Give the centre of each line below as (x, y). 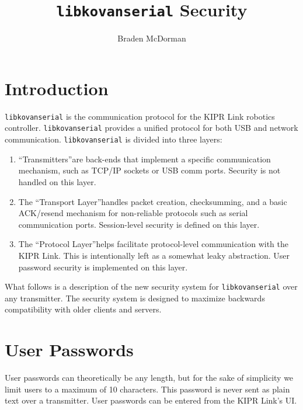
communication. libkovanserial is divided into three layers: (114, 139)
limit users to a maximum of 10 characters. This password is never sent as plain (147, 389)
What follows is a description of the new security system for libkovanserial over (151, 286)
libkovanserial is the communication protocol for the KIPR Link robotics (140, 116)
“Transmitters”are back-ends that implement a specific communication (144, 159)
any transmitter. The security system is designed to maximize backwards (135, 298)
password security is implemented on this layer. (103, 267)
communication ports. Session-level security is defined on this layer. (139, 224)
